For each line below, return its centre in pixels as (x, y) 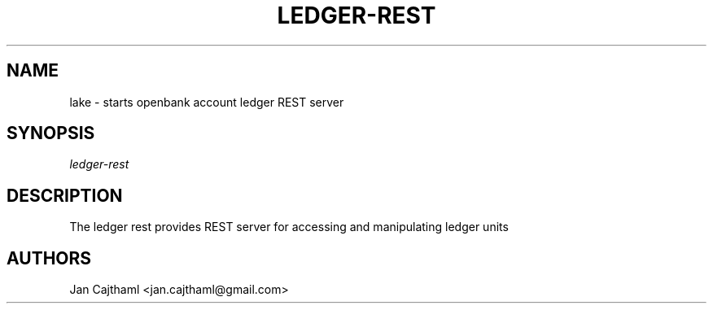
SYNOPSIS (51, 133)
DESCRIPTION (65, 195)
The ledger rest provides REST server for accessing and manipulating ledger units (289, 227)
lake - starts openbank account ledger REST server (207, 102)
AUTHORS (49, 258)
